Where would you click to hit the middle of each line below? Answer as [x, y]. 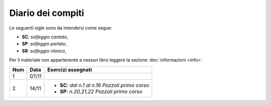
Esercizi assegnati [70, 70]
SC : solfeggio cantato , [45, 37]
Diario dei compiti [47, 13]
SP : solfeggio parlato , [44, 44]
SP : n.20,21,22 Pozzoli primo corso [101, 91]
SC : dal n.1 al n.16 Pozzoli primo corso [105, 85]
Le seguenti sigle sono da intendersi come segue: [61, 28]
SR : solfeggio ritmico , [44, 51]
